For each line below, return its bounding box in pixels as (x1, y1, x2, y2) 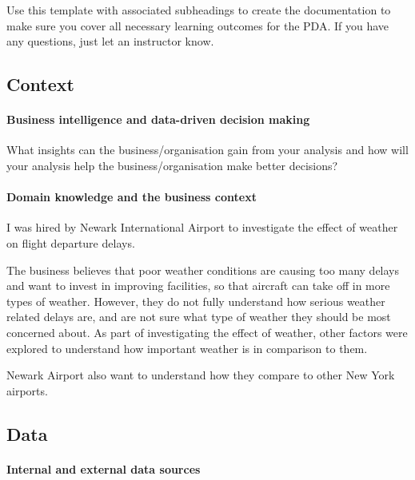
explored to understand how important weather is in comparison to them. (6, 339, 368, 356)
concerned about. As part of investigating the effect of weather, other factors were (6, 323, 408, 340)
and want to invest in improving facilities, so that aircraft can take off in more (6, 277, 390, 294)
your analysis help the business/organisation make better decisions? (6, 157, 338, 173)
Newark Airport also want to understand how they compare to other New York (6, 367, 395, 383)
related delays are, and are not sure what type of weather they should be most (6, 308, 391, 325)
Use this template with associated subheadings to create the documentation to (6, 2, 391, 18)
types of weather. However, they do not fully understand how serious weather (6, 292, 385, 309)
